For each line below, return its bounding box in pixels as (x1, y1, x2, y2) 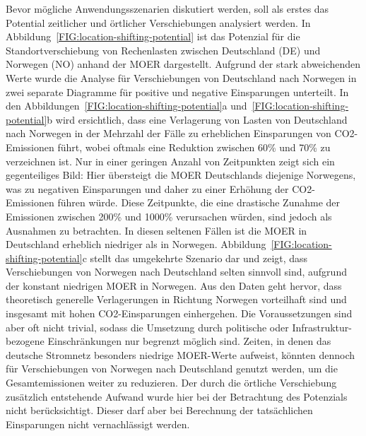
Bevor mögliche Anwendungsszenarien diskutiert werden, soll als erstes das (6, 1, 329, 16)
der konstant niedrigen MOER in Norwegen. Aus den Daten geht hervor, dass (6, 278, 342, 293)
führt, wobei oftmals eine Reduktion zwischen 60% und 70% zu (57, 139, 331, 154)
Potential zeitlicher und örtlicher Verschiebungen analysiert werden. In (6, 15, 311, 30)
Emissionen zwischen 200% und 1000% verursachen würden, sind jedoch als (6, 208, 332, 223)
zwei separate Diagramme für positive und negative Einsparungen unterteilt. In (6, 84, 349, 99)
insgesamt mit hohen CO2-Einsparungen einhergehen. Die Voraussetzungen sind (6, 306, 353, 321)
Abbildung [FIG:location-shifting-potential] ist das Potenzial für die (6, 29, 300, 44)
